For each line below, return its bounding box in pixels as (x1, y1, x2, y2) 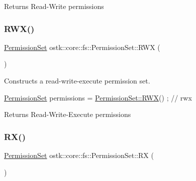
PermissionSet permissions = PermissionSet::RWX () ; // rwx (4, 92, 192, 102)
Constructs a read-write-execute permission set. (4, 75, 150, 85)
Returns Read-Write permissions (4, 1, 104, 11)
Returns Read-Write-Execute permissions (4, 109, 131, 119)
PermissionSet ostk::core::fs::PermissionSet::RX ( (4, 150, 154, 160)
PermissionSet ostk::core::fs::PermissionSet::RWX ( (4, 41, 160, 52)
